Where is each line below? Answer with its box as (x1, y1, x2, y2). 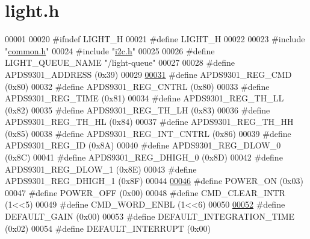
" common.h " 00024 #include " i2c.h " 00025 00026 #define (5, 44, 215, 57)
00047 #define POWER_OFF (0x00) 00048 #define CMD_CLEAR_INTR (5, 186, 285, 199)
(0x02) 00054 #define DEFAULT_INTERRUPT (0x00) (5, 221, 211, 234)
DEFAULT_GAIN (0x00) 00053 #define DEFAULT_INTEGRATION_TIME (5, 210, 295, 223)
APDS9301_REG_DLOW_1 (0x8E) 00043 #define (5, 162, 197, 175)
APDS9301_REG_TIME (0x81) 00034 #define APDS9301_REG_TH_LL (5, 92, 284, 104)
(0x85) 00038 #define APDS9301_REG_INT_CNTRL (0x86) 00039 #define (5, 127, 291, 139)
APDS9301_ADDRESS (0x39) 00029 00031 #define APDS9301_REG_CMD (5, 68, 292, 80)
